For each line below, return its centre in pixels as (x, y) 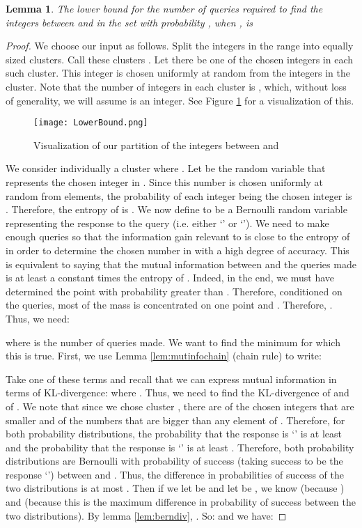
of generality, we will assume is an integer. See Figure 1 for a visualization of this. (180, 100)
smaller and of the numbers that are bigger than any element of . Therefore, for (175, 420)
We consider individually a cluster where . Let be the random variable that (166, 168)
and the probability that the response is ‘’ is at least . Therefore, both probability (180, 447)
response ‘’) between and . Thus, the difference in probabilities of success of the (175, 474)
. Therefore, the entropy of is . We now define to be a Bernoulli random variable (176, 209)
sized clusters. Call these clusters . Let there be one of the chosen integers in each (180, 59)
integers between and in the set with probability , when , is (129, 22)
